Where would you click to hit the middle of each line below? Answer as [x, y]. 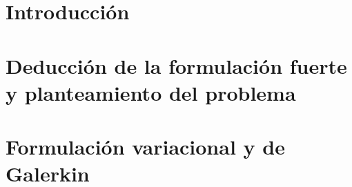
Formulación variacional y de [145, 147]
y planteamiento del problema [151, 92]
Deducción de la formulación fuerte [176, 65]
